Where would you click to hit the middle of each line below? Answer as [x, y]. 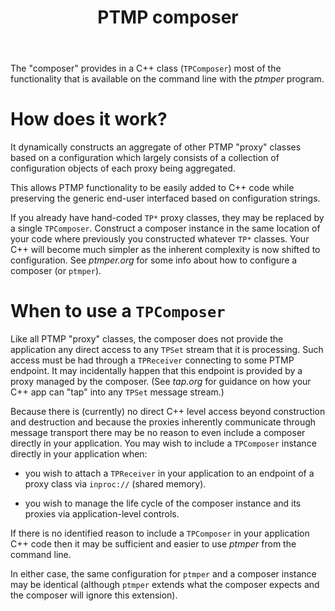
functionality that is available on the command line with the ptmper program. [167, 79]
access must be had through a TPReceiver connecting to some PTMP [152, 360]
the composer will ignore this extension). [94, 595]
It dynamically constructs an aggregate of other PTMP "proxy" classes [156, 147]
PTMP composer [168, 17]
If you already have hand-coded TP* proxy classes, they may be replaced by [167, 218]
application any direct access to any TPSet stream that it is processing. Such [167, 350]
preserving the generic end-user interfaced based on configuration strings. [165, 198]
